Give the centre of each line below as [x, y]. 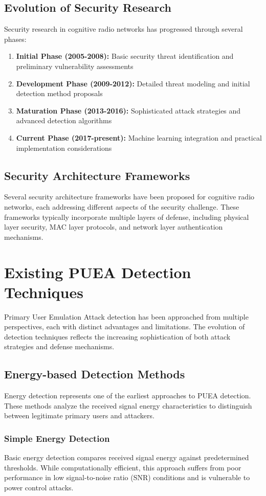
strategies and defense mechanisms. [59, 346]
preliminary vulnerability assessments [75, 66]
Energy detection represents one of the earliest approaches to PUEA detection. [128, 396]
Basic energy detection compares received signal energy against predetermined [127, 457]
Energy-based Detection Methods [95, 374]
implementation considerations [64, 148]
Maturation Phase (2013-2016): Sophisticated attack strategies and [128, 110]
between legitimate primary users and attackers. [79, 415]
